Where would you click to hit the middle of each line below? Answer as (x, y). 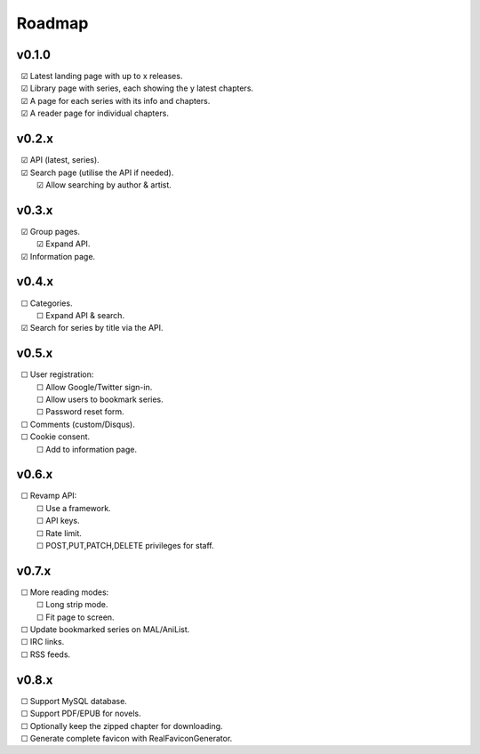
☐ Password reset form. (80, 412)
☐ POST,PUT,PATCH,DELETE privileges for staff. (125, 546)
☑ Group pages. (50, 231)
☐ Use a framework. (73, 508)
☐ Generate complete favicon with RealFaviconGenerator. (127, 738)
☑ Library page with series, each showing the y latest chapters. (137, 88)
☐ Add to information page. (87, 449)
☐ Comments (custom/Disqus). (78, 424)
